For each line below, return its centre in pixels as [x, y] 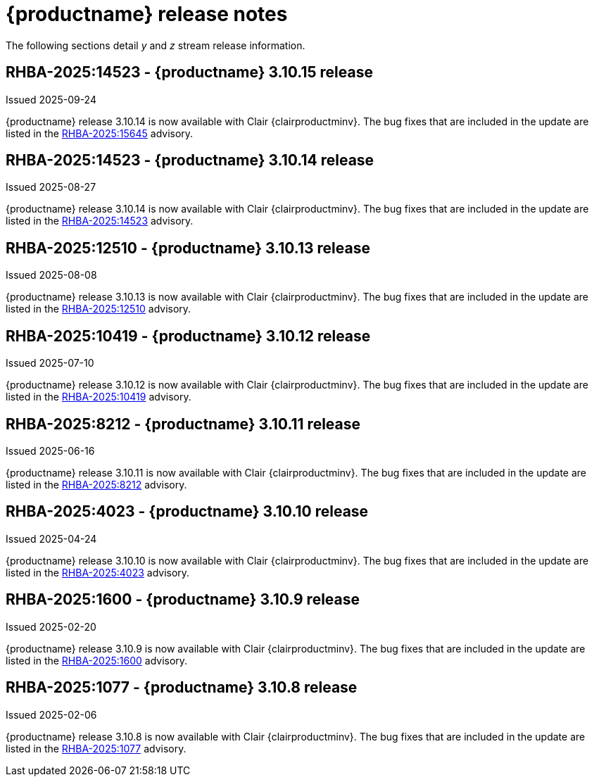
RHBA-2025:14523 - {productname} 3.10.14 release [190, 160]
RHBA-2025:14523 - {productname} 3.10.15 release [189, 72]
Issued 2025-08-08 [51, 275]
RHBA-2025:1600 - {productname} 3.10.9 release [183, 600]
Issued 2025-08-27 [51, 187]
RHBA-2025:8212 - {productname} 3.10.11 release [183, 424]
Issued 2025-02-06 [51, 714]
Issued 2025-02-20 [51, 626]
